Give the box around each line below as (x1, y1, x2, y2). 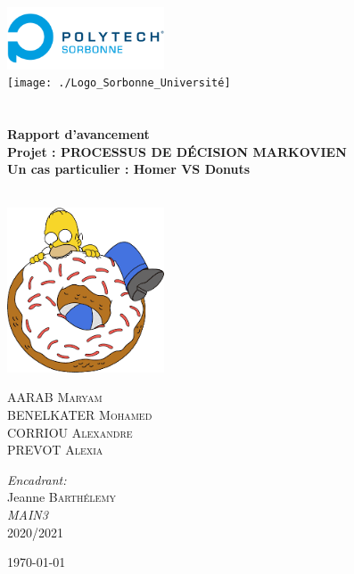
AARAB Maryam (7, 388, 103, 406)
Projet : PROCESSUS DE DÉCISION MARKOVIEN (7, 142, 347, 160)
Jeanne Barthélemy (7, 488, 117, 506)
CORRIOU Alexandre (7, 422, 133, 441)
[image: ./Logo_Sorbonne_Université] (7, 77, 231, 90)
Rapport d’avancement (7, 125, 150, 143)
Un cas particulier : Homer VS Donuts (7, 160, 251, 178)
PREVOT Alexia (7, 440, 103, 459)
